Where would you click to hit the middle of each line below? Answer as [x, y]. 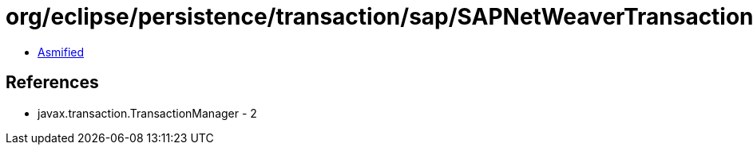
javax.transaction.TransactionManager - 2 [147, 113]
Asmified [61, 52]
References [52, 83]
